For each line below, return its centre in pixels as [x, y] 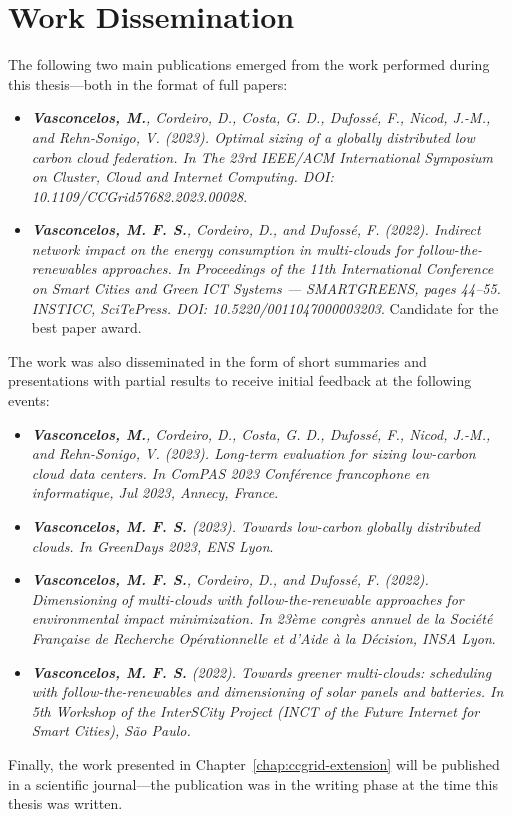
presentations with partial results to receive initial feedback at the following [240, 380]
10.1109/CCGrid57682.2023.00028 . [139, 195]
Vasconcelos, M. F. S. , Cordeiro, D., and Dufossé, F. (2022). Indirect [256, 229]
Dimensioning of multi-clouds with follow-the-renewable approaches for [247, 598]
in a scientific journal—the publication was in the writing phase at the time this [253, 783]
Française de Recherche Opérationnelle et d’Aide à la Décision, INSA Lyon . [263, 637]
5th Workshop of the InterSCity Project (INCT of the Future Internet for [255, 710]
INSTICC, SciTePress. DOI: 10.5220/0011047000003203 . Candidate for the [265, 307]
